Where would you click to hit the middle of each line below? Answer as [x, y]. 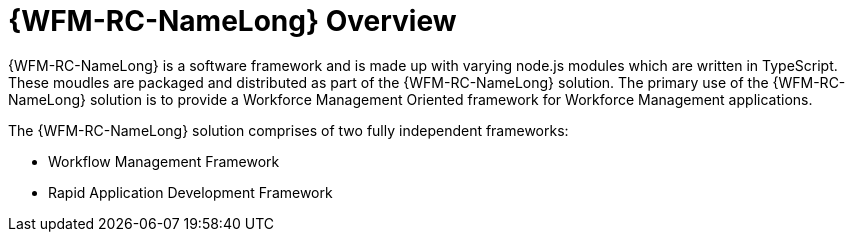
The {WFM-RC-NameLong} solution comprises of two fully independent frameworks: [288, 130]
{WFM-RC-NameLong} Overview [232, 21]
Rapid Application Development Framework [190, 192]
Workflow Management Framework [164, 161]
